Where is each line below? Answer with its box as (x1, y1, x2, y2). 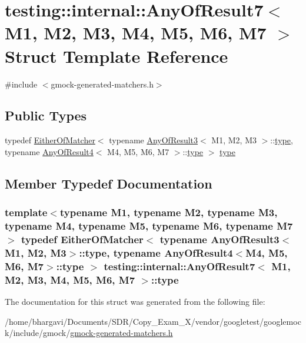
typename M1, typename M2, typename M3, (59, 205, 278, 220)
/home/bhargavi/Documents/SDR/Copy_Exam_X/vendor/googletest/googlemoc (5, 315, 301, 327)
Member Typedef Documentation (5, 174, 212, 192)
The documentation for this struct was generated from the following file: (5, 295, 265, 308)
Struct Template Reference (5, 43, 228, 68)
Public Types (5, 106, 87, 125)
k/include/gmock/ (5, 327, 71, 339)
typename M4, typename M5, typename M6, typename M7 (5, 218, 293, 233)
